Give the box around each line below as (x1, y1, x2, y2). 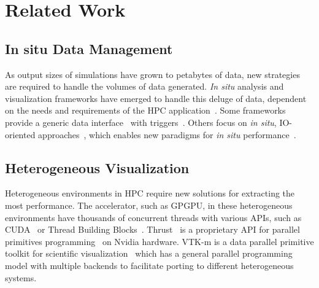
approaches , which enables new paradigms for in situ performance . (38, 128, 296, 141)
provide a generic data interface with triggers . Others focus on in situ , (5, 115, 277, 128)
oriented (5, 128, 36, 141)
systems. (5, 271, 37, 284)
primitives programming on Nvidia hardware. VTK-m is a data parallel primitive (5, 235, 314, 247)
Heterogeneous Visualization (5, 158, 190, 177)
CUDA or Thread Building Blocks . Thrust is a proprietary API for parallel (5, 223, 300, 236)
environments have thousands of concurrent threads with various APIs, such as (5, 211, 302, 224)
